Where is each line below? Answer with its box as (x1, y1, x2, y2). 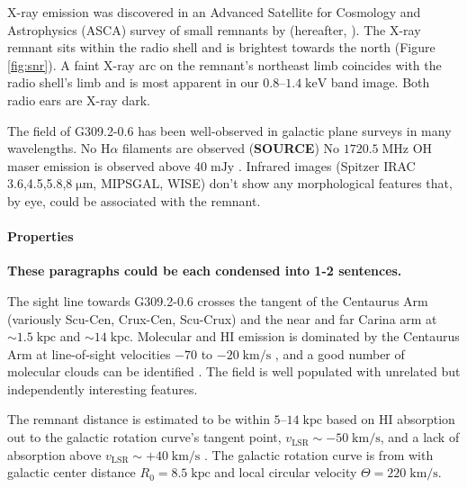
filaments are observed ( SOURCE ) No (122, 139, 339, 158)
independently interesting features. (7, 379, 198, 398)
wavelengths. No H (7, 139, 111, 158)
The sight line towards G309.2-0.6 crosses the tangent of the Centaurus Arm (7, 291, 428, 310)
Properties (7, 227, 74, 246)
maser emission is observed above (7, 156, 191, 175)
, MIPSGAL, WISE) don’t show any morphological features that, (93, 174, 453, 193)
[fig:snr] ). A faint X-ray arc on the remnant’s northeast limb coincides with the (7, 55, 442, 74)
